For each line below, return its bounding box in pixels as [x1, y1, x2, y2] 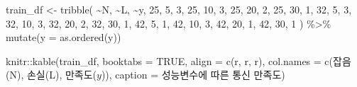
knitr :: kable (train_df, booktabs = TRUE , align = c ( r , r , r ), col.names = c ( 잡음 [6, 53, 351, 68]
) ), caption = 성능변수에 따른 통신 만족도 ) [101, 67, 285, 82]
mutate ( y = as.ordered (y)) [6, 30, 121, 45]
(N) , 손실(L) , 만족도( [6, 67, 97, 82]
